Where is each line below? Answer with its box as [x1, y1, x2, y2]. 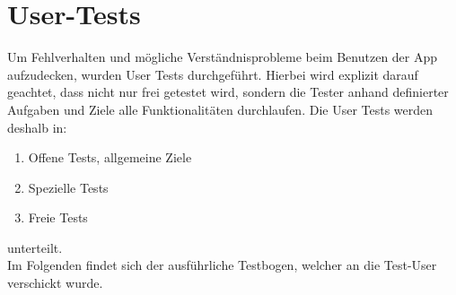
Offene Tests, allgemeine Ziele [28, 148, 192, 167]
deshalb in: [7, 117, 67, 136]
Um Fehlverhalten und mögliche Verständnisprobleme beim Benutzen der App [7, 48, 438, 66]
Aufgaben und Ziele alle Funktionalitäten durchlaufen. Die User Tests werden [7, 100, 434, 118]
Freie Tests [28, 208, 88, 227]
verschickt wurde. [7, 273, 103, 292]
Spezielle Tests [28, 178, 109, 196]
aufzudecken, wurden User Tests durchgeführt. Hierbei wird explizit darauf [7, 65, 418, 83]
